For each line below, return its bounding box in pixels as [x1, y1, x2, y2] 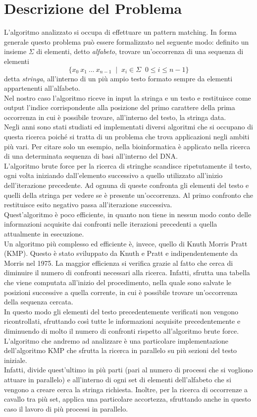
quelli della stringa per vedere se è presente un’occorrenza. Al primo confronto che [4, 189, 253, 200]
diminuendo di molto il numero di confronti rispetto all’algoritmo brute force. [4, 325, 239, 336]
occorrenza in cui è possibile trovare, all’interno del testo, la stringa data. [4, 112, 226, 122]
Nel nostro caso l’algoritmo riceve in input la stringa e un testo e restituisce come [4, 92, 251, 103]
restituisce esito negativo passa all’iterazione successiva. [4, 199, 172, 210]
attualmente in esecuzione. [4, 229, 84, 238]
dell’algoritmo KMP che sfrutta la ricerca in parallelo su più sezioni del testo [4, 345, 237, 356]
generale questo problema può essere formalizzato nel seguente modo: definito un [4, 36, 249, 47]
